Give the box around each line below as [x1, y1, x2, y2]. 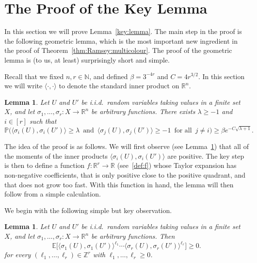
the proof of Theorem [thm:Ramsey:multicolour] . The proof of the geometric [4, 45, 232, 55]
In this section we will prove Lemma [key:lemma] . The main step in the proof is [4, 26, 242, 36]
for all [174, 127, 192, 134]
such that [29, 115, 57, 126]
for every [4, 249, 31, 260]
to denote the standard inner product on [59, 81, 179, 91]
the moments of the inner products [4, 150, 108, 161]
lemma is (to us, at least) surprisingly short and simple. [4, 54, 170, 65]
